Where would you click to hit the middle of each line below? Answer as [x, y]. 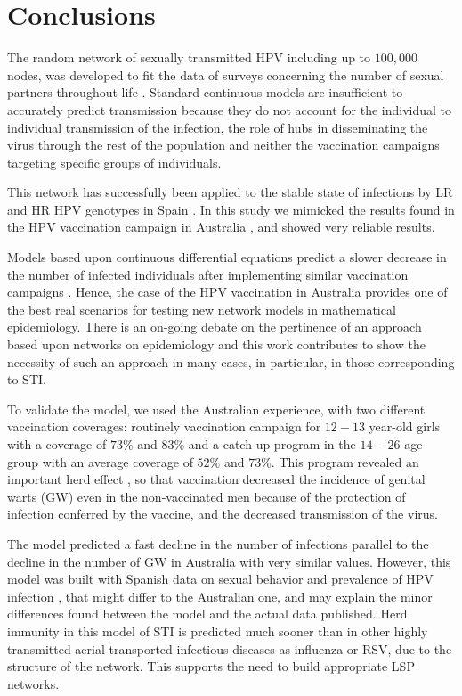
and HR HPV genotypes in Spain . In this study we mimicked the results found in [231, 209]
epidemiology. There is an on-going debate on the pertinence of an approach [215, 327]
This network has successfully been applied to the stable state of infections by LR [230, 192]
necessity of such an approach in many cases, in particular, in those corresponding [231, 361]
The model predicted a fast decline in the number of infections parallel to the [218, 543]
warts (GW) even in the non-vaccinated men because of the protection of [207, 496]
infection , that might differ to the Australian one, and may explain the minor [220, 596]
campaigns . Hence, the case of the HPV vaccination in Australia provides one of [227, 292]
